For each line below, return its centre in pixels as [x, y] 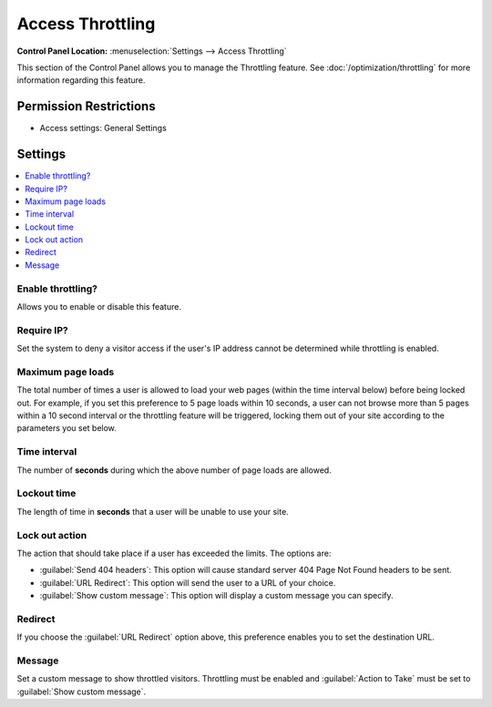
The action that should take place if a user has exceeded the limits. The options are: [174, 553]
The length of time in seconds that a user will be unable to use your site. [153, 511]
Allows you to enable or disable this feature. [99, 307]
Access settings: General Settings [103, 128]
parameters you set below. [67, 428]
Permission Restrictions [86, 106]
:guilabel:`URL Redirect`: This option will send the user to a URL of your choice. [188, 582]
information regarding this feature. [81, 80]
